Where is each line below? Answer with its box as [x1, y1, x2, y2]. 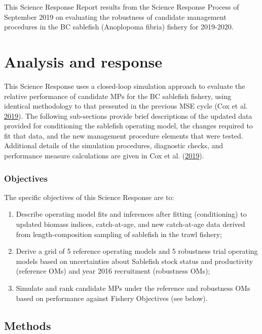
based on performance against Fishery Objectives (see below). [16, 292, 208, 303]
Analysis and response [4, 51, 163, 72]
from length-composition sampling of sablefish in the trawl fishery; [16, 228, 222, 239]
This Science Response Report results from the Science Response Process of [4, 2, 239, 12]
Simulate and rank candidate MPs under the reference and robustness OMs [16, 283, 250, 293]
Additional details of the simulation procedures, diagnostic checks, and [4, 140, 223, 151]
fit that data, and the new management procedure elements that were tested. [4, 130, 243, 141]
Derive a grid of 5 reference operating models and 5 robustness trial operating [16, 246, 258, 256]
